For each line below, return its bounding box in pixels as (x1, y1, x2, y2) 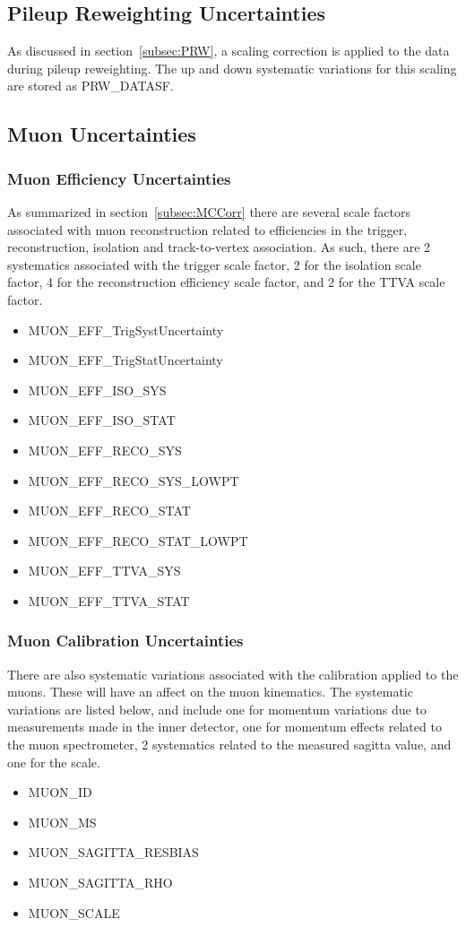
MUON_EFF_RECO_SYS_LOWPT (28, 471, 239, 489)
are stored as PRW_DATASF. (7, 76, 174, 95)
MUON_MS (28, 812, 97, 831)
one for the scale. (7, 752, 100, 771)
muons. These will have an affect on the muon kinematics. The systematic (7, 682, 413, 701)
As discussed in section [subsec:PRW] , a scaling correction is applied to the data (7, 41, 450, 60)
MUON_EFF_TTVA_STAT (28, 591, 190, 610)
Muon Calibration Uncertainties (7, 629, 244, 652)
